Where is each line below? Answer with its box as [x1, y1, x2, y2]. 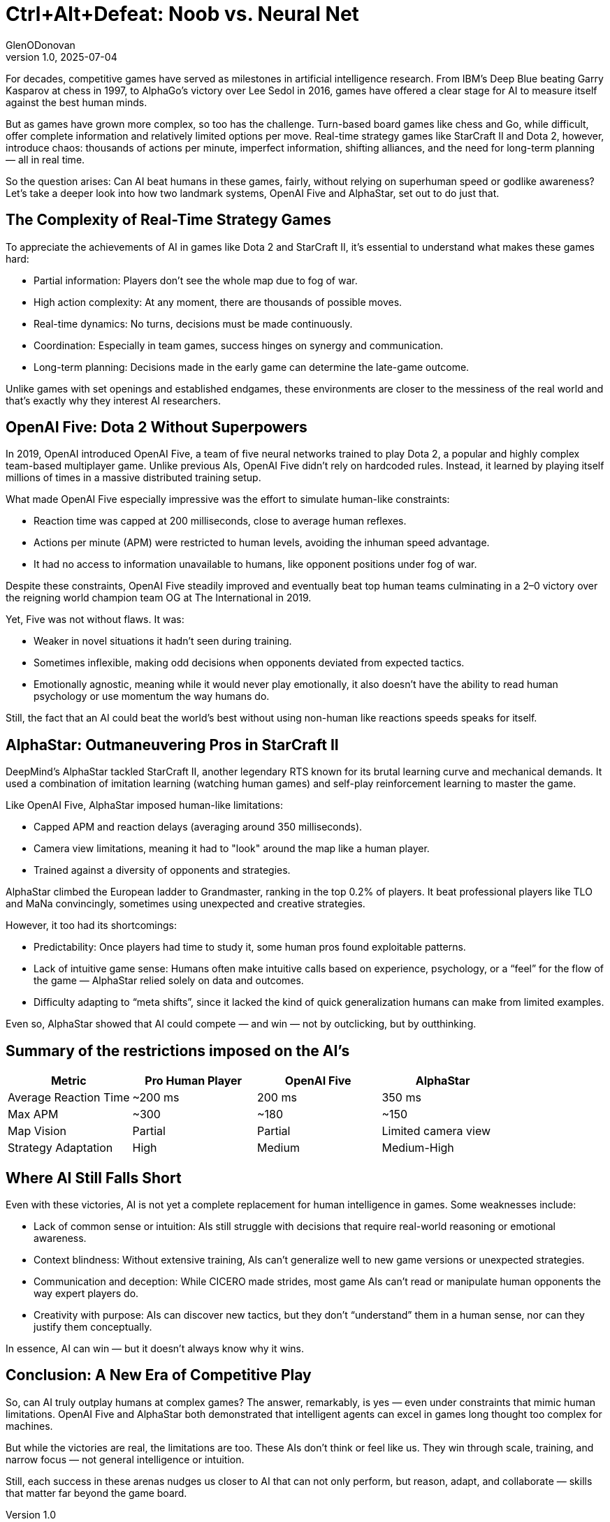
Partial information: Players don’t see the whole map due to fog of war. [34, 274, 358, 286]
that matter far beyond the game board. [6, 1486, 187, 1499]
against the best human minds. [6, 96, 147, 108]
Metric [50, 1074, 87, 1088]
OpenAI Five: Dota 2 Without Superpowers [6, 418, 307, 437]
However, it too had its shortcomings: [6, 919, 177, 932]
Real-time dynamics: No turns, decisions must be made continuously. [34, 317, 353, 330]
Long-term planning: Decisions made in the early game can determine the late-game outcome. [34, 360, 470, 373]
